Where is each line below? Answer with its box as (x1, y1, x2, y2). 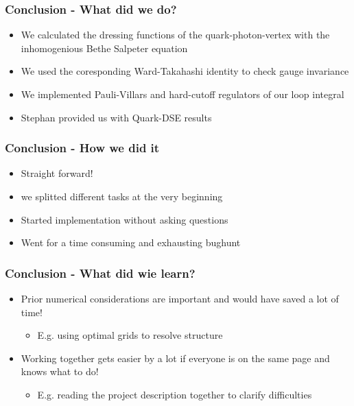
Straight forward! (21, 166, 93, 180)
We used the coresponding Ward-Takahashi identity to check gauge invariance (21, 64, 349, 78)
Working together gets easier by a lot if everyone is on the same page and (21, 350, 330, 365)
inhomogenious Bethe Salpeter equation (21, 40, 188, 55)
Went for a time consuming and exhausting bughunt (21, 235, 241, 250)
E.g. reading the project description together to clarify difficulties (37, 387, 312, 401)
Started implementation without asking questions (21, 212, 228, 226)
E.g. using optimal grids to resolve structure (37, 328, 223, 342)
